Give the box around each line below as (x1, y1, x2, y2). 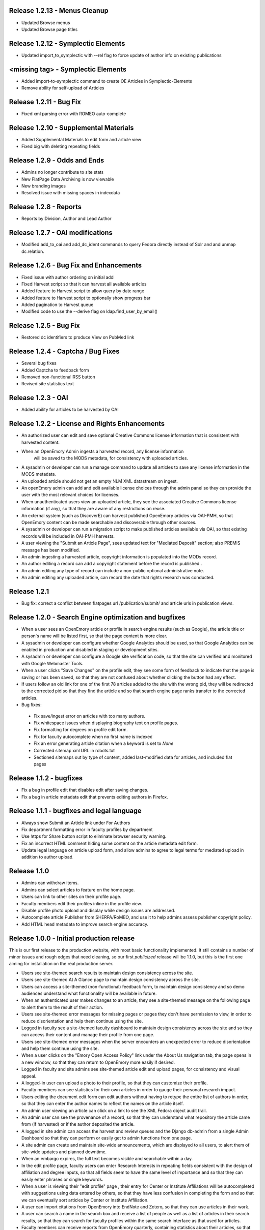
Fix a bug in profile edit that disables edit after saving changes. (21, 787, 149, 793)
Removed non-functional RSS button (21, 374, 96, 380)
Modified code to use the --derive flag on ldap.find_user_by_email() (21, 308, 158, 314)
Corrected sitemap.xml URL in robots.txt (33, 747, 115, 753)
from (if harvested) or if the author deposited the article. (21, 1121, 135, 1127)
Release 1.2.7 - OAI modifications (9, 229, 113, 237)
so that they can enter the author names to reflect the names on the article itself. (21, 1101, 184, 1107)
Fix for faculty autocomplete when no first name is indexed (33, 734, 153, 739)
